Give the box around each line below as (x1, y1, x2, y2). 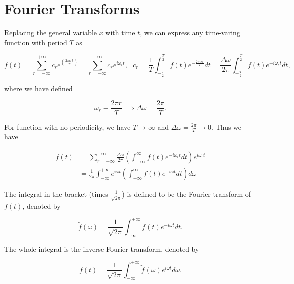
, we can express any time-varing (140, 27, 240, 38)
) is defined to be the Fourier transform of (122, 188, 251, 199)
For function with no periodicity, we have (4, 121, 131, 132)
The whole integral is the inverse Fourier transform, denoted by (4, 243, 199, 254)
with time (105, 27, 135, 38)
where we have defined (4, 83, 73, 93)
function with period (4, 37, 67, 47)
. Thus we (211, 121, 242, 132)
